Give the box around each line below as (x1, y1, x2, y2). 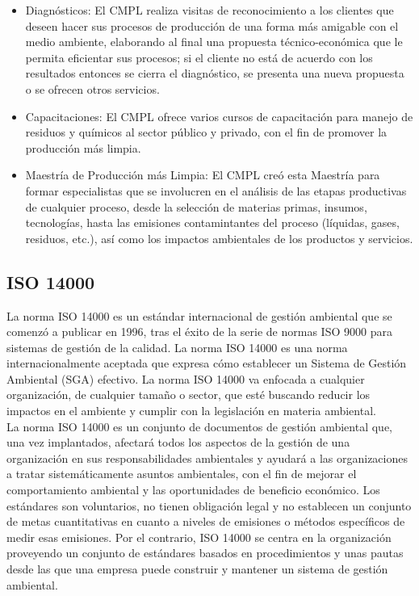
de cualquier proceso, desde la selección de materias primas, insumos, (25, 198, 367, 215)
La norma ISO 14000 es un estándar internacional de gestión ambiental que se (6, 307, 392, 324)
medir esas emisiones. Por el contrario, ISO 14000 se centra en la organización (6, 528, 392, 545)
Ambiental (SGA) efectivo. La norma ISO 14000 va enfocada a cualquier (6, 370, 365, 387)
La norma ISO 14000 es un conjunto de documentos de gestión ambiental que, (6, 418, 393, 434)
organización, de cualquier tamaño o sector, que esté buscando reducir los (6, 386, 371, 403)
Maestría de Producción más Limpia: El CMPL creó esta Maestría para (25, 166, 380, 183)
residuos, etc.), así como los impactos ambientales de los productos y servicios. (25, 229, 413, 246)
